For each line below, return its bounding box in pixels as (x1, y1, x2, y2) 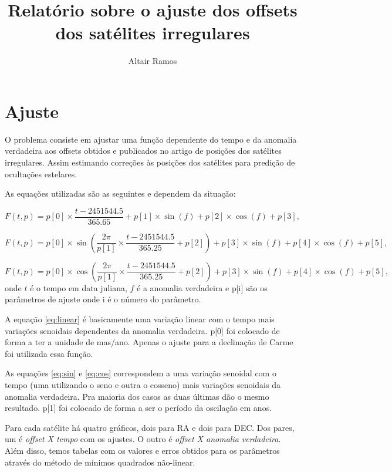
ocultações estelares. (5, 167, 77, 180)
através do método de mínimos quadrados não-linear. (5, 456, 195, 468)
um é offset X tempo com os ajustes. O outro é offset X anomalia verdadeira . (5, 433, 281, 445)
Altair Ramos (128, 55, 177, 67)
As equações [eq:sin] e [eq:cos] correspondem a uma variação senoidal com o (5, 367, 276, 379)
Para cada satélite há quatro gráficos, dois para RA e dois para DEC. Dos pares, (5, 421, 295, 433)
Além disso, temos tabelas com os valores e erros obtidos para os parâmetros (5, 444, 280, 456)
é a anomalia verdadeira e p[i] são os (137, 281, 268, 294)
